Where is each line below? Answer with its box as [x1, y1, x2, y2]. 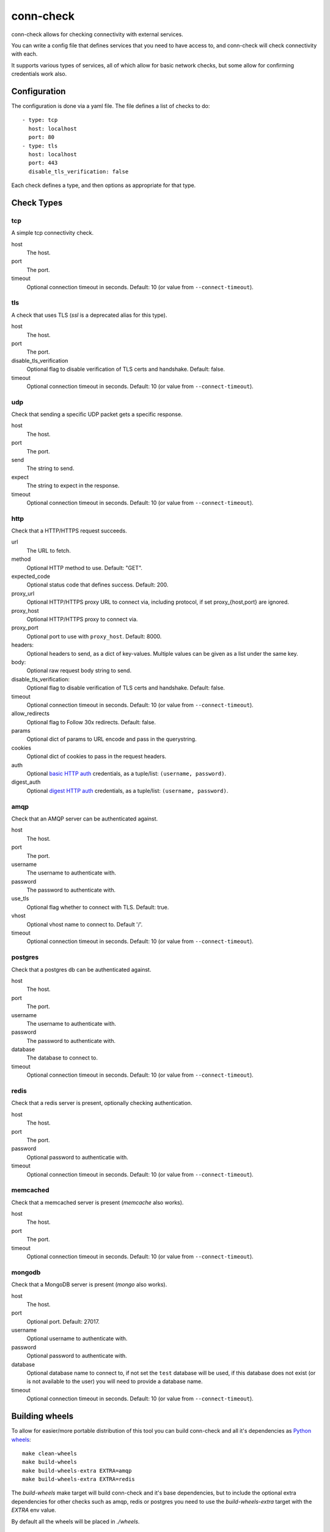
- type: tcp [22, 116, 58, 124]
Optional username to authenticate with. [26, 1335, 128, 1342]
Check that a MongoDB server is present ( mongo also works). [11, 1281, 167, 1288]
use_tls [11, 895, 29, 902]
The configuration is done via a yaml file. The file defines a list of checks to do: [11, 102, 210, 110]
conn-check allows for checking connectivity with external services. [11, 31, 183, 38]
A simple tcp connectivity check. [11, 229, 94, 237]
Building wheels [11, 1411, 73, 1422]
